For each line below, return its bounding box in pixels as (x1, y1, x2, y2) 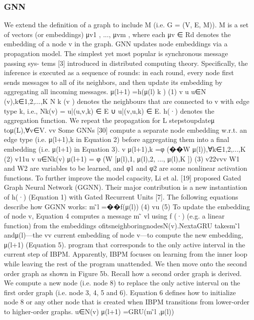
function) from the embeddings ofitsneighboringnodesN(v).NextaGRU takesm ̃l (4, 220, 240, 230)
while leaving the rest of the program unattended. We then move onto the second (4, 259, 247, 269)
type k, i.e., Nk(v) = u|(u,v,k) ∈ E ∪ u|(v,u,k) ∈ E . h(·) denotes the (4, 105, 214, 116)
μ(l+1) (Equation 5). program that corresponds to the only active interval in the (4, 239, 245, 249)
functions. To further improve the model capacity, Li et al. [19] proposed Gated (4, 172, 241, 182)
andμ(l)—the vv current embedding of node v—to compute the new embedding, (4, 230, 243, 240)
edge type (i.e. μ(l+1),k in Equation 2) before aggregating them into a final (4, 134, 230, 144)
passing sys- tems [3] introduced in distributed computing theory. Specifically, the (4, 58, 248, 68)
